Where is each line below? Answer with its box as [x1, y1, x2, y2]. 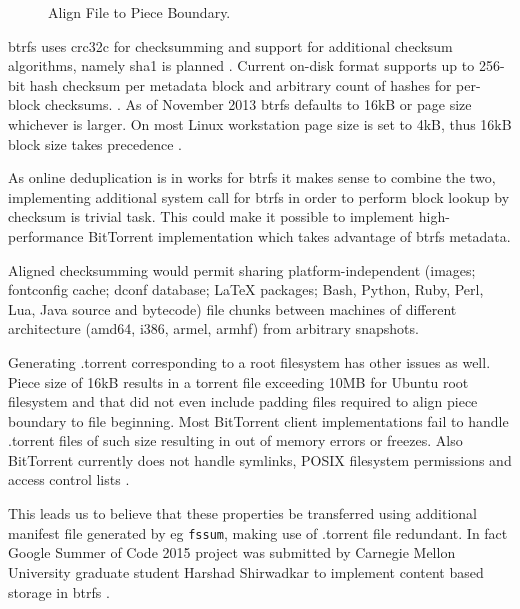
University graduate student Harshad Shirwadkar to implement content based [8, 561, 484, 582]
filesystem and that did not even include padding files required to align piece [8, 391, 478, 412]
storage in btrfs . [8, 581, 110, 602]
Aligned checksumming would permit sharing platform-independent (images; [8, 259, 476, 280]
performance [8, 225, 84, 246]
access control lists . [8, 469, 130, 490]
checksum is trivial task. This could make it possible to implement [8, 206, 415, 227]
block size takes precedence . [8, 133, 182, 154]
